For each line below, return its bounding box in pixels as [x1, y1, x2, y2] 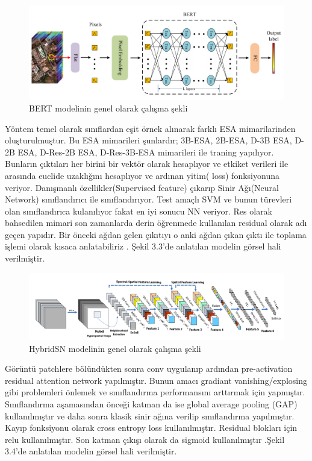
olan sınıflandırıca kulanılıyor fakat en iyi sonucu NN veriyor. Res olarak [5, 204, 273, 217]
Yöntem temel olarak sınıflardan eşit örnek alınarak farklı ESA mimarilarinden [5, 122, 296, 134]
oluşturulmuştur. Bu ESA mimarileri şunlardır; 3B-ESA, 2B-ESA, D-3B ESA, [5, 134, 292, 146]
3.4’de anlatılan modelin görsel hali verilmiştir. [5, 445, 177, 457]
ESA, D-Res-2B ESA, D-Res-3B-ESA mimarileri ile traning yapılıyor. [17, 145, 274, 158]
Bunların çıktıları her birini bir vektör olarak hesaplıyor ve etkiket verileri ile [5, 157, 289, 170]
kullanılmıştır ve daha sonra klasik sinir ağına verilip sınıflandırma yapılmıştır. [5, 409, 295, 422]
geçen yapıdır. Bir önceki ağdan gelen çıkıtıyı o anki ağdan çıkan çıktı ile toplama [5, 228, 307, 240]
